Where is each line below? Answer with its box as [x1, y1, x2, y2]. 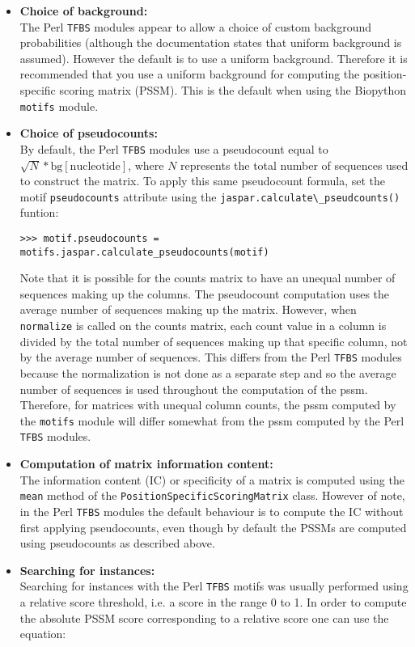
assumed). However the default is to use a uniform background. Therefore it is [19, 49, 408, 66]
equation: [19, 625, 66, 642]
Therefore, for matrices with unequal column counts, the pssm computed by [19, 396, 396, 413]
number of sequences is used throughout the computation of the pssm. [19, 380, 368, 397]
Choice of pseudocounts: [19, 125, 158, 142]
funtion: [19, 204, 59, 221]
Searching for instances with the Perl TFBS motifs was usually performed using [19, 577, 409, 594]
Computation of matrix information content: [19, 455, 273, 472]
